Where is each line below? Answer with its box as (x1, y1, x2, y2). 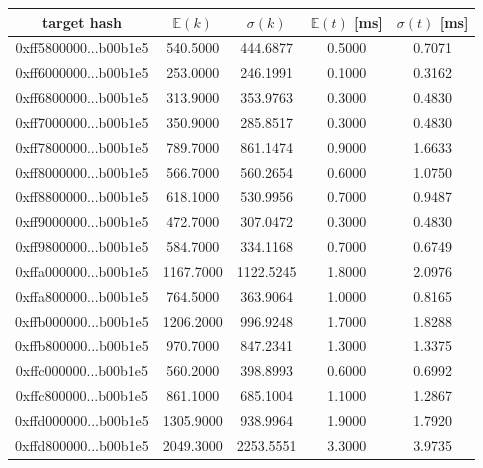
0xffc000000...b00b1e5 (15, 360, 149, 381)
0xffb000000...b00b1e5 (15, 310, 149, 331)
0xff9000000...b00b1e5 (15, 211, 149, 232)
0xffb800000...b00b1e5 (15, 335, 149, 356)
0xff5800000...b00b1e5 (15, 37, 149, 58)
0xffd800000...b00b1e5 (15, 434, 149, 455)
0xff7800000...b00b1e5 (15, 136, 149, 157)
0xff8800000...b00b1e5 (15, 186, 149, 207)
